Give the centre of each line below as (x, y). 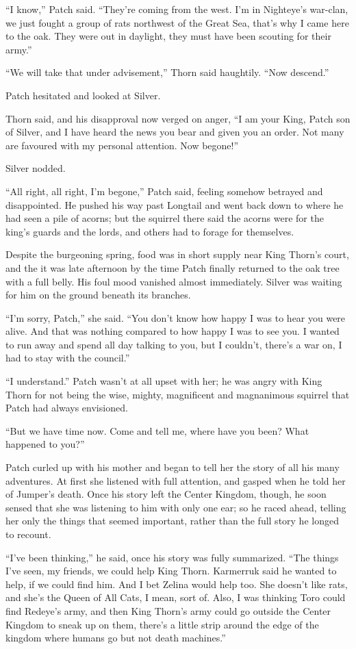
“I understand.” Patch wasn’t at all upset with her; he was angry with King (164, 381)
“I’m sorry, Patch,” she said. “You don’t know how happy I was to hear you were (176, 317)
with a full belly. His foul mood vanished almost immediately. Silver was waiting (174, 281)
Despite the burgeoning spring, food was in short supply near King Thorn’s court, (177, 254)
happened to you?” (45, 444)
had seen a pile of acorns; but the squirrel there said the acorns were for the (165, 218)
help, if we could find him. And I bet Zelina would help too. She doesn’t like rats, (177, 584)
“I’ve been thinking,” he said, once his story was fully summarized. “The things (172, 557)
